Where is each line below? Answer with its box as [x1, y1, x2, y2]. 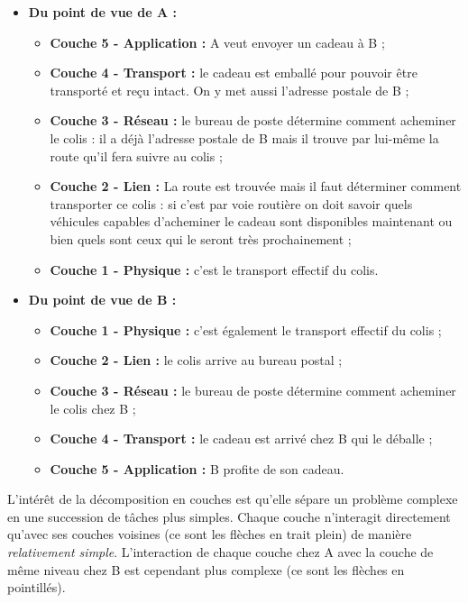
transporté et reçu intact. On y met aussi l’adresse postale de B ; [50, 80, 409, 99]
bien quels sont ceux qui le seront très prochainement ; [50, 229, 352, 248]
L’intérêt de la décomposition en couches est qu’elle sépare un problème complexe [7, 489, 458, 508]
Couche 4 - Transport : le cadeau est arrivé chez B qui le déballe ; [50, 429, 433, 448]
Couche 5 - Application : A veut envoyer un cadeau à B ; [50, 32, 385, 51]
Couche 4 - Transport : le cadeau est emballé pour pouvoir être [50, 63, 418, 82]
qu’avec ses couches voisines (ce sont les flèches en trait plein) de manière [7, 525, 412, 544]
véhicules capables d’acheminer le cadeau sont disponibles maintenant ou [50, 212, 453, 231]
